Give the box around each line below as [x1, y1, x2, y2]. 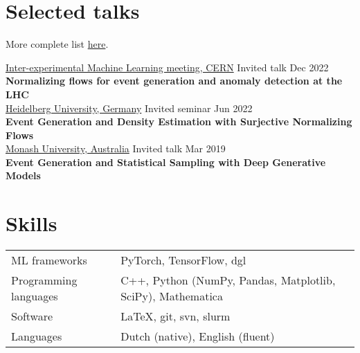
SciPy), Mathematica [120, 288, 223, 305]
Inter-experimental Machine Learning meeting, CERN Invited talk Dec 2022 [6, 60, 329, 74]
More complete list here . [6, 37, 109, 51]
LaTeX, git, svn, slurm [120, 308, 231, 325]
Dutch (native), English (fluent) [120, 328, 275, 345]
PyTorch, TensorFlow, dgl [120, 252, 246, 269]
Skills [6, 209, 57, 237]
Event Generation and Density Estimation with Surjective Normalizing [6, 114, 352, 129]
